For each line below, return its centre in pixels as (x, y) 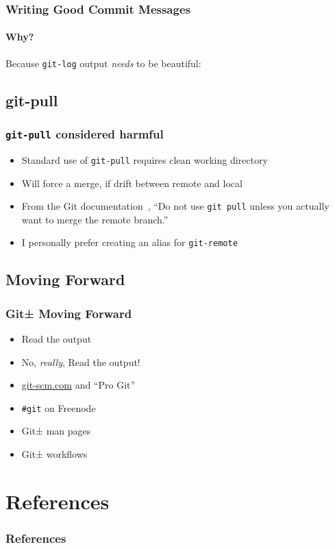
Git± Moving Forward (69, 313)
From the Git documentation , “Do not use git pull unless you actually (175, 206)
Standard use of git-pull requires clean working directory (145, 159)
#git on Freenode (59, 407)
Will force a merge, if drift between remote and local (132, 183)
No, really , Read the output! (81, 362)
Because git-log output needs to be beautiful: (103, 63)
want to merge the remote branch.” (95, 219)
